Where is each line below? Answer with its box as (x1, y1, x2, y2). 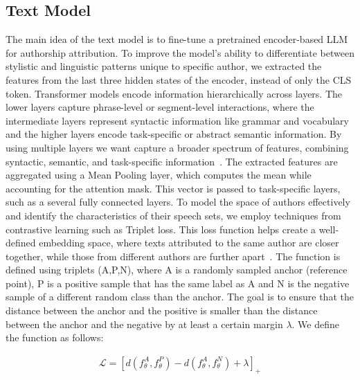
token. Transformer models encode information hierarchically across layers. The (6, 86, 343, 100)
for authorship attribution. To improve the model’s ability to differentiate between (6, 45, 354, 60)
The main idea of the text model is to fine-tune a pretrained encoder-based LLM (6, 32, 348, 46)
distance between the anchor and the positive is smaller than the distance (6, 303, 318, 318)
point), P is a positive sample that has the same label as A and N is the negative (6, 275, 350, 290)
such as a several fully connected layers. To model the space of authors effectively (6, 194, 350, 209)
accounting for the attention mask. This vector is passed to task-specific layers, (6, 181, 341, 195)
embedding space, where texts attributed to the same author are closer (39, 235, 339, 250)
